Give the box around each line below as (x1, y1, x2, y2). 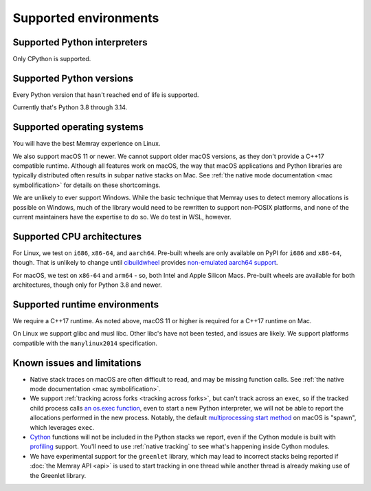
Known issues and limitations (12, 357, 142, 369)
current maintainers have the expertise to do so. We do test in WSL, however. (12, 213, 232, 221)
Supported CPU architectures (12, 230, 142, 242)
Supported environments (12, 10, 159, 25)
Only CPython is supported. (12, 55, 91, 63)
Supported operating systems (12, 121, 144, 133)
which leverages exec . (30, 423, 95, 431)
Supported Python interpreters (12, 36, 148, 48)
